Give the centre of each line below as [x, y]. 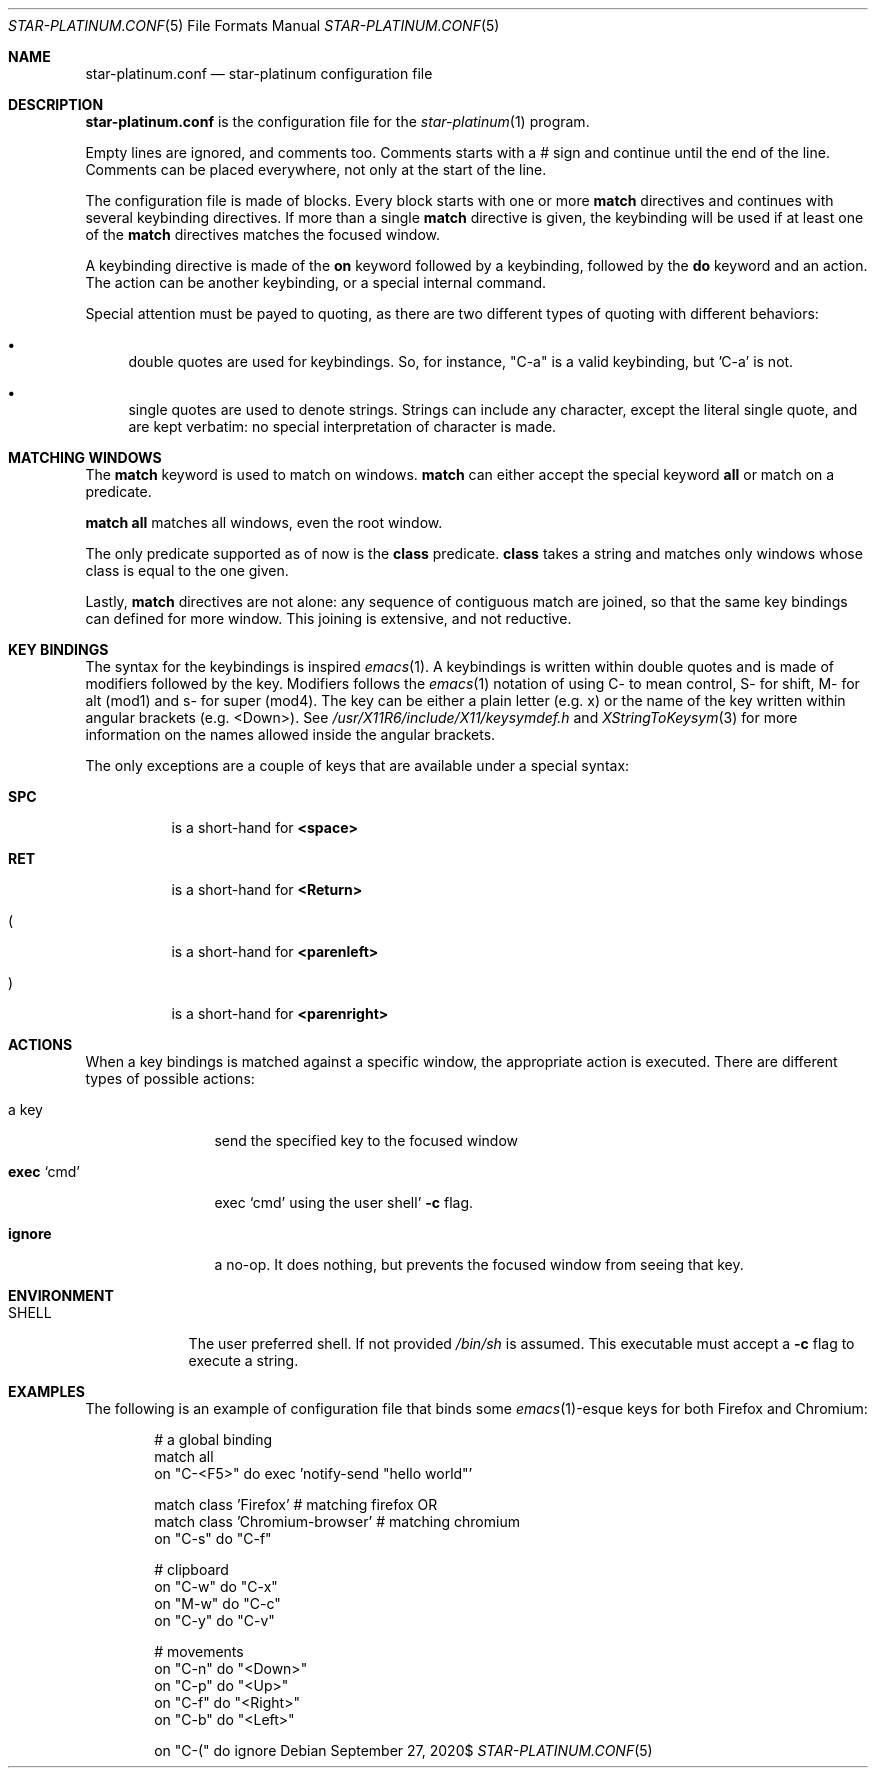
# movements [199, 1651]
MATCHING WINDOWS [85, 457]
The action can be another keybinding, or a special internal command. [316, 282]
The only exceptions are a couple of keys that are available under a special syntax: [357, 765]
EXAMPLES [46, 1391]
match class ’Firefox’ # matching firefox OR [296, 1504]
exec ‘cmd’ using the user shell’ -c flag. [344, 1202]
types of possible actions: [170, 1078]
